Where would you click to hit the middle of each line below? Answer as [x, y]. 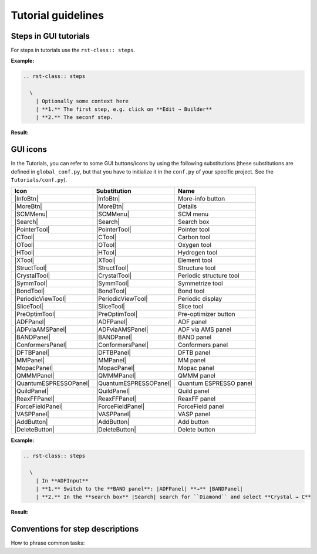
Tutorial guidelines [57, 15]
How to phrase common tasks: [48, 543]
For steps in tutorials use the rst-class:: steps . [73, 50]
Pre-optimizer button [207, 314]
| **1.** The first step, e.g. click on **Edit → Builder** [124, 109]
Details [187, 206]
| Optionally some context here [82, 101]
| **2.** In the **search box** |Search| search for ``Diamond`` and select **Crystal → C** [173, 497]
